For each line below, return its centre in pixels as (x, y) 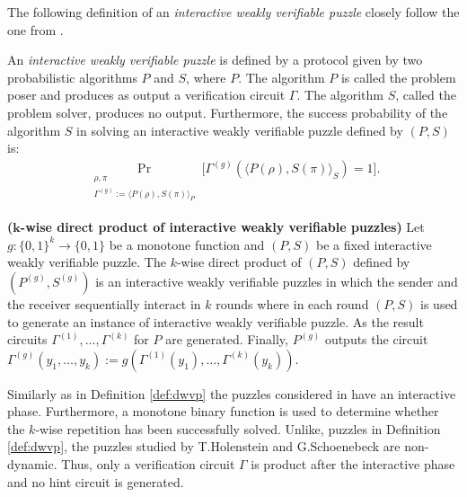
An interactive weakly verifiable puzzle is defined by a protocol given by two (215, 60)
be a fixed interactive (374, 244)
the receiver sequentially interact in (104, 303)
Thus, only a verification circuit (148, 464)
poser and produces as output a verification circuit (146, 95)
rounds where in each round (292, 303)
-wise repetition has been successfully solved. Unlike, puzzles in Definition (238, 428)
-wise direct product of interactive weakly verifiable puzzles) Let (222, 227)
